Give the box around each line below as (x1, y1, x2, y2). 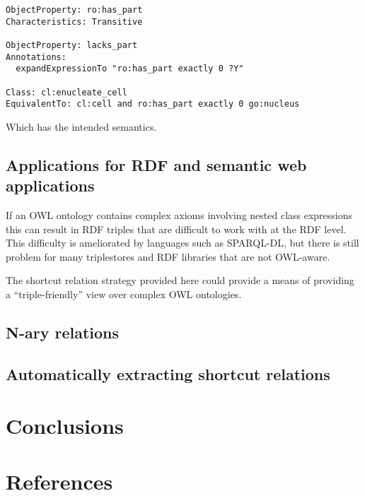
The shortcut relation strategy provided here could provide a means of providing (6, 273, 354, 288)
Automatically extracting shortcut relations (6, 362, 330, 384)
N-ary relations (6, 321, 119, 343)
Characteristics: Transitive (6, 16, 143, 27)
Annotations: (6, 52, 66, 62)
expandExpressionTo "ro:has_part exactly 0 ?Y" (16, 64, 244, 74)
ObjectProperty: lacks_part (6, 40, 138, 50)
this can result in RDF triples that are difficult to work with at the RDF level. (6, 221, 347, 236)
